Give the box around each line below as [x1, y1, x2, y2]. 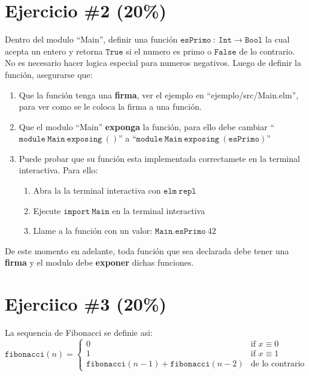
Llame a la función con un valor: [33, 224, 153, 237]
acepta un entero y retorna [5, 44, 103, 57]
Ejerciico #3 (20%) [5, 291, 167, 316]
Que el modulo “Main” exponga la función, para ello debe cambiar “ [19, 120, 274, 133]
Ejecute [33, 204, 61, 216]
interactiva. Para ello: [19, 164, 98, 176]
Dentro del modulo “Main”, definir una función [5, 33, 178, 46]
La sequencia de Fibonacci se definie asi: [5, 326, 153, 339]
